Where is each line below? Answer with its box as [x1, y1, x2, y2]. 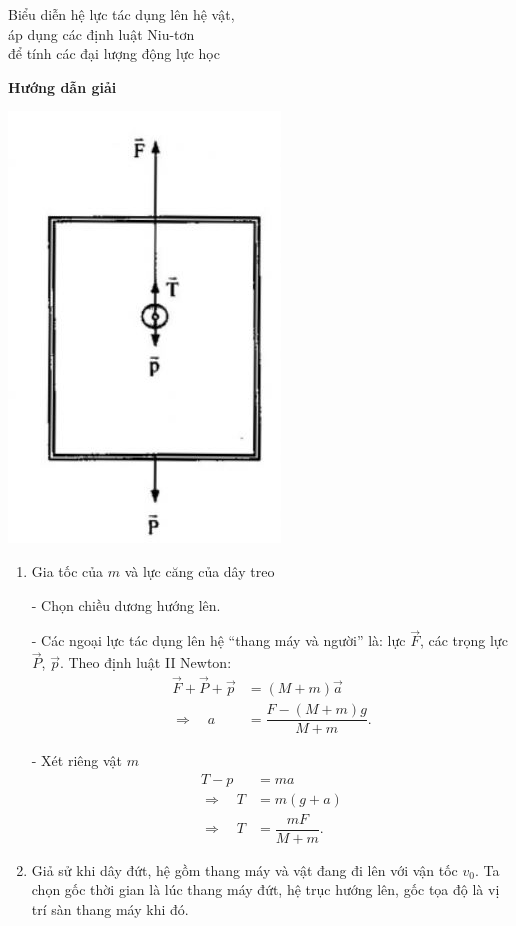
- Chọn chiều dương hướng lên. [31, 594, 221, 615]
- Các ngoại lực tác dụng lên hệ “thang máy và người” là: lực [31, 630, 406, 651]
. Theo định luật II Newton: [59, 652, 232, 673]
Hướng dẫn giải [8, 76, 117, 97]
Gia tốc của [31, 560, 104, 581]
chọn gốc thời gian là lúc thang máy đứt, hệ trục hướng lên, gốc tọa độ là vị [31, 879, 500, 900]
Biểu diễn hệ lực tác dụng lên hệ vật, [8, 4, 235, 24]
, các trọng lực [419, 630, 508, 651]
